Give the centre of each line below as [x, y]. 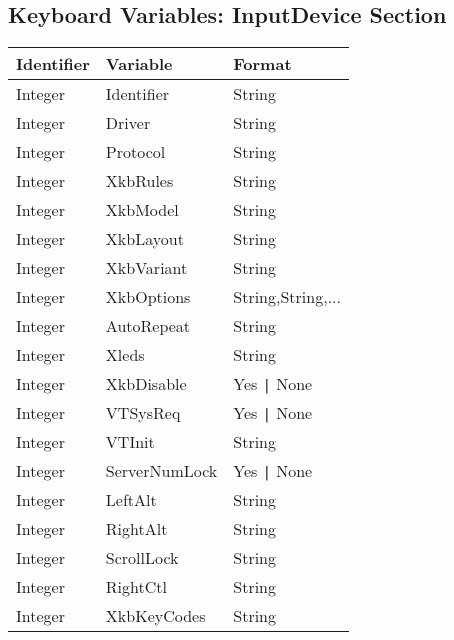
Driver [128, 123]
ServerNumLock [161, 471]
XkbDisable [146, 384]
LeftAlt [131, 500]
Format [262, 64]
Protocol [135, 152]
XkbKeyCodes [155, 616]
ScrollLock [142, 558]
